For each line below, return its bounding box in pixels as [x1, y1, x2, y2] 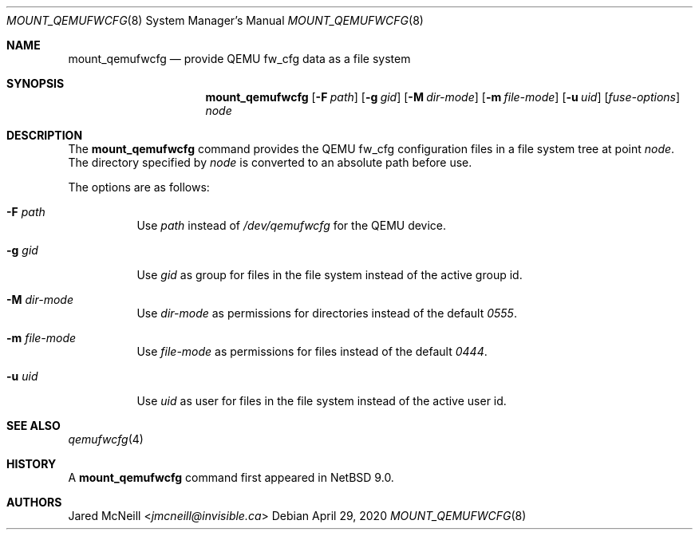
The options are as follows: [68, 180, 210, 194]
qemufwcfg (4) [68, 432, 144, 446]
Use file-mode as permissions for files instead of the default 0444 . [136, 345, 488, 358]
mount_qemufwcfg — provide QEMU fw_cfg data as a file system [68, 52, 411, 65]
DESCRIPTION [6, 128, 83, 142]
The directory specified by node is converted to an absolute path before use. [68, 156, 472, 169]
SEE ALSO [6, 419, 61, 432]
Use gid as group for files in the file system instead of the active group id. [136, 268, 523, 282]
